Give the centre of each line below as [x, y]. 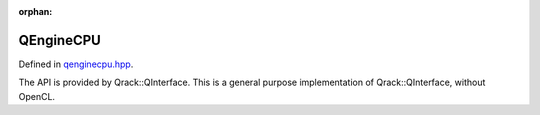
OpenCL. [36, 96]
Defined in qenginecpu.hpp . [76, 64]
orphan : [35, 11]
